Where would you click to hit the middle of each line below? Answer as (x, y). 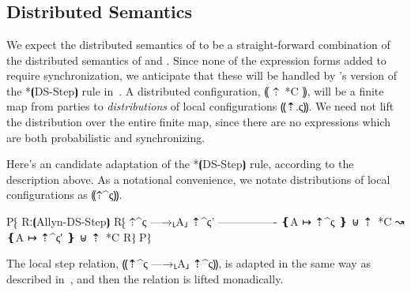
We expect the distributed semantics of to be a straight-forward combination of (198, 44)
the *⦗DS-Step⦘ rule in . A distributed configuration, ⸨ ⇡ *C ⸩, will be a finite (195, 90)
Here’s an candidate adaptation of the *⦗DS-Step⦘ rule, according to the (180, 164)
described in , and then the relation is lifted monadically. (145, 278)
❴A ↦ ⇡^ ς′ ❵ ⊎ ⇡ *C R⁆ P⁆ (79, 236)
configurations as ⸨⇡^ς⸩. (64, 195)
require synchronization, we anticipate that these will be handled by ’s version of (202, 75)
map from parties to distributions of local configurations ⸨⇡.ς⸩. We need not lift (200, 106)
